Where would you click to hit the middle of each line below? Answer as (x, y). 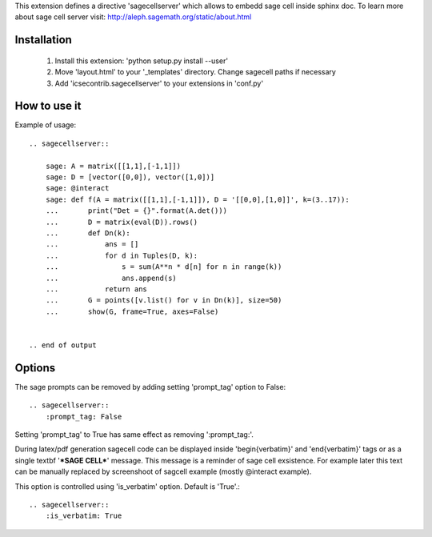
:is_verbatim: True (84, 516)
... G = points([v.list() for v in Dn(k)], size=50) (164, 301)
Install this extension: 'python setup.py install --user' (141, 61)
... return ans (96, 289)
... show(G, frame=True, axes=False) (132, 311)
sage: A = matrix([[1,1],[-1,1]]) (113, 166)
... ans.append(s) (111, 278)
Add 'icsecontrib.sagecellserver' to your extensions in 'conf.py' (159, 83)
